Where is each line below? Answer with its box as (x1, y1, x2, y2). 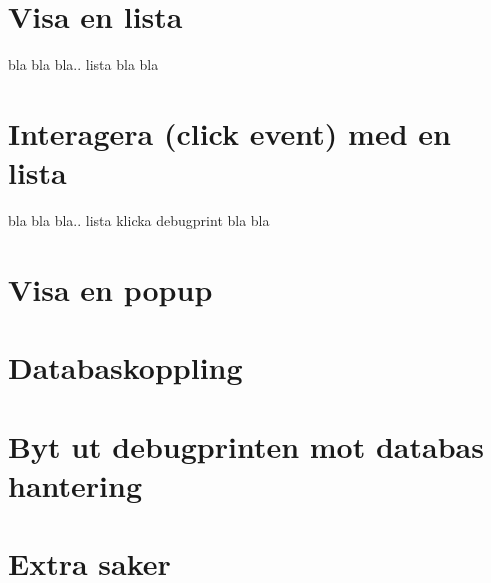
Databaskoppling (8, 347, 243, 388)
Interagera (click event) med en (8, 112, 451, 153)
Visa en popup (8, 268, 213, 309)
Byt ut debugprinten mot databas (8, 425, 484, 466)
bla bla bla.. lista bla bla (8, 54, 159, 75)
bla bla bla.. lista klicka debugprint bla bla (8, 210, 270, 231)
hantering (8, 464, 143, 505)
